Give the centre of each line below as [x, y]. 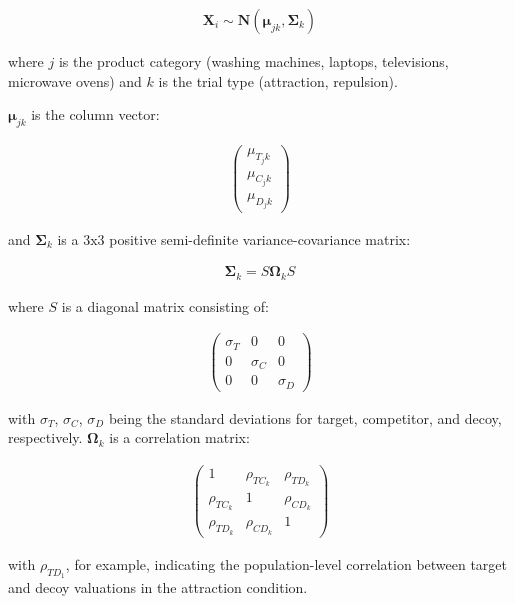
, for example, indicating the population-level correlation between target [286, 563]
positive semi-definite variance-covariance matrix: [260, 238]
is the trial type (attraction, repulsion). [278, 80]
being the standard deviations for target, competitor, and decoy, [305, 417]
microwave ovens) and [75, 80]
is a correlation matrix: [179, 437]
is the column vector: [95, 114]
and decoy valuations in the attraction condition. [158, 586]
